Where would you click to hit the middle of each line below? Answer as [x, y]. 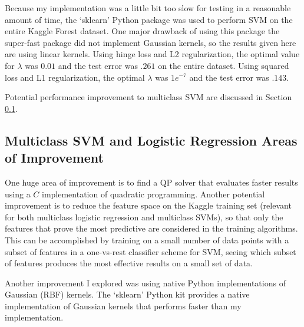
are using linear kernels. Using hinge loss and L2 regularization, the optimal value [152, 54]
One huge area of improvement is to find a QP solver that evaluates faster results [151, 182]
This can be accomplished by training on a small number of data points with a [147, 240]
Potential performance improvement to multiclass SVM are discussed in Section [148, 97]
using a [18, 194]
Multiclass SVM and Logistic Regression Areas [151, 140]
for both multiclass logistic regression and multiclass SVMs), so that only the [144, 217]
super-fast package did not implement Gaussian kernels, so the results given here [151, 42]
